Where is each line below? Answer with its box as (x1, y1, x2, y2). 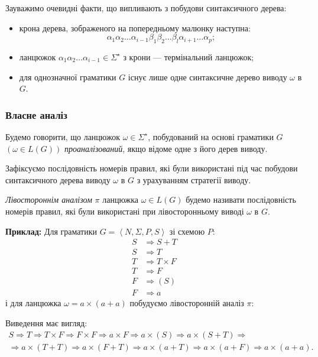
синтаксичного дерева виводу (5, 173, 111, 186)
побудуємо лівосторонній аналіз (129, 297, 244, 309)
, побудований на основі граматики (148, 130, 274, 142)
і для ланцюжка (5, 297, 61, 309)
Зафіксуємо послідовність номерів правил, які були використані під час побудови (5, 162, 298, 174)
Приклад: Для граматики (5, 225, 97, 237)
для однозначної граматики (19, 70, 116, 83)
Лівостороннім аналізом (5, 193, 92, 206)
